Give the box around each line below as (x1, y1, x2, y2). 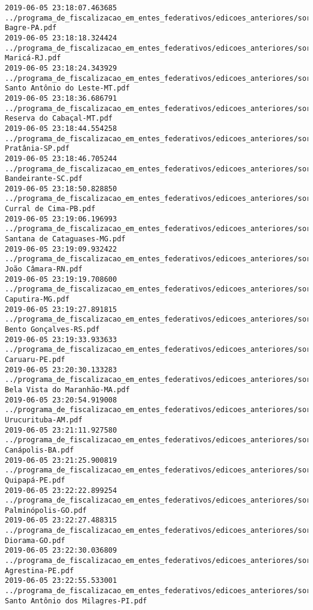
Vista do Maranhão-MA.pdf (26, 385, 130, 394)
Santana (5, 235, 36, 244)
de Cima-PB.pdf (35, 205, 96, 214)
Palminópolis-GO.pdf (5, 506, 87, 515)
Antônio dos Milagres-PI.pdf (30, 596, 147, 605)
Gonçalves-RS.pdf (30, 325, 100, 334)
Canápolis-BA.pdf (5, 445, 74, 454)
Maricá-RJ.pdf (5, 54, 61, 63)
